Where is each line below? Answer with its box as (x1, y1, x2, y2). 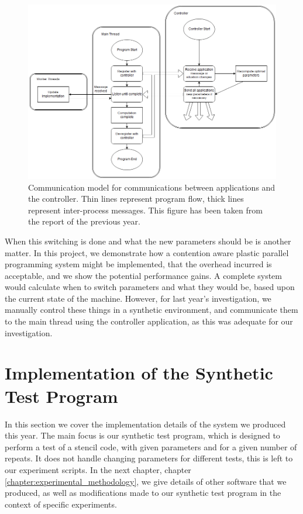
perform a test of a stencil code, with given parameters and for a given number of (5, 440, 297, 453)
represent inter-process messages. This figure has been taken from (28, 203, 263, 216)
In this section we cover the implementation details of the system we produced (5, 418, 286, 430)
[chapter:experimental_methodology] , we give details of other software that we (5, 475, 287, 487)
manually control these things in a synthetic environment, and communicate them (5, 303, 298, 316)
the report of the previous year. (28, 215, 140, 227)
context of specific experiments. (5, 498, 117, 510)
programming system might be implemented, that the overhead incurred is (5, 258, 272, 270)
